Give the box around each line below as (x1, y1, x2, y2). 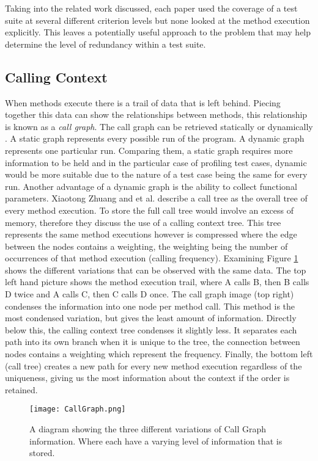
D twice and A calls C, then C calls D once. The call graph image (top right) (5, 288, 294, 300)
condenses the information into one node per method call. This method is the (5, 299, 295, 312)
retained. (5, 383, 38, 396)
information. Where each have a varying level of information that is (29, 434, 283, 447)
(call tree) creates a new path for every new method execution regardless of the (5, 359, 302, 372)
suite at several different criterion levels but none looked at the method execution (5, 13, 310, 26)
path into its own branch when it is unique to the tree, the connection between (5, 335, 300, 348)
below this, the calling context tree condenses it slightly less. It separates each (5, 323, 297, 336)
